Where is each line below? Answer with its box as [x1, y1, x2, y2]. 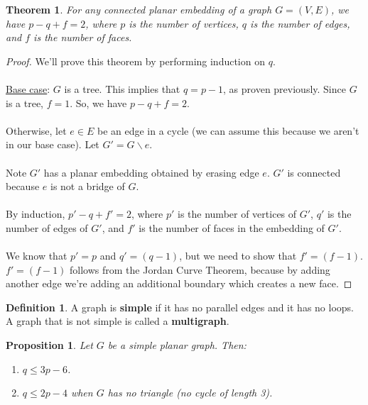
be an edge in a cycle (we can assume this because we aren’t [97, 123, 359, 138]
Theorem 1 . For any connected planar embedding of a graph [6, 2, 272, 16]
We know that [6, 248, 67, 263]
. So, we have [70, 95, 127, 110]
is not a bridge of [50, 179, 125, 194]
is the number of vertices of [178, 206, 297, 221]
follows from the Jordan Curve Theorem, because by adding [70, 262, 330, 277]
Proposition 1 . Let [6, 338, 93, 353]
